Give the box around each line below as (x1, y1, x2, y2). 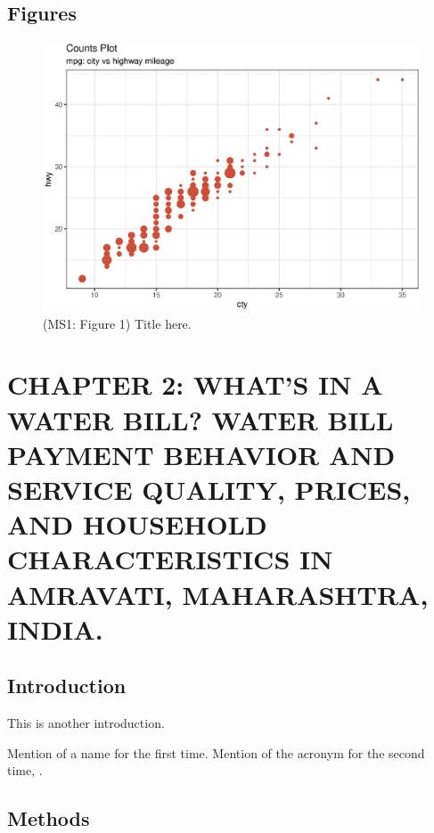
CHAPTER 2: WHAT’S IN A (7, 366, 383, 403)
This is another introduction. (7, 714, 165, 732)
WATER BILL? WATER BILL (7, 401, 394, 437)
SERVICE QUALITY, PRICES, (7, 470, 411, 507)
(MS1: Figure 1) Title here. (43, 314, 192, 332)
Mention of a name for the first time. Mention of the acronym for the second (7, 743, 425, 762)
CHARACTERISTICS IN (7, 541, 333, 577)
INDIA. (7, 610, 103, 647)
